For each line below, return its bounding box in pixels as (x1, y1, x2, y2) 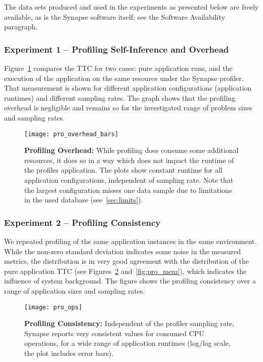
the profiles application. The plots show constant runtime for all (24, 165, 223, 175)
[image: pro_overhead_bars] (24, 130, 119, 138)
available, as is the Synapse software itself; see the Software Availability (4, 11, 225, 22)
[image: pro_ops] (24, 303, 82, 311)
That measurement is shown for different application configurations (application (4, 83, 252, 93)
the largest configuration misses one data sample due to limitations (24, 184, 232, 195)
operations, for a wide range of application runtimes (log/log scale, (24, 338, 231, 348)
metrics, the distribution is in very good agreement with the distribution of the (4, 256, 249, 266)
